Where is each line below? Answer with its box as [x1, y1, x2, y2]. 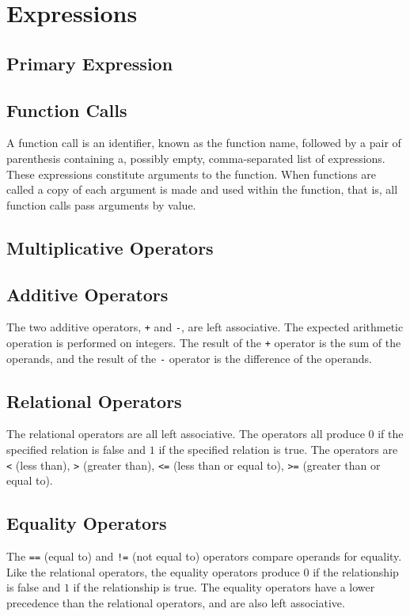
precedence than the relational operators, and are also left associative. [6, 594, 345, 610]
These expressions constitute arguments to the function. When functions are [6, 165, 376, 182]
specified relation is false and [6, 441, 146, 458]
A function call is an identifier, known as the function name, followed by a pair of [6, 134, 401, 151]
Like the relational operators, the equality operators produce [6, 563, 300, 580]
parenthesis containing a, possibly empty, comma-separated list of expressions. [6, 149, 385, 166]
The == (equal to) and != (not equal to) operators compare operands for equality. [6, 548, 402, 565]
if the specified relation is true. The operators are [158, 441, 398, 458]
